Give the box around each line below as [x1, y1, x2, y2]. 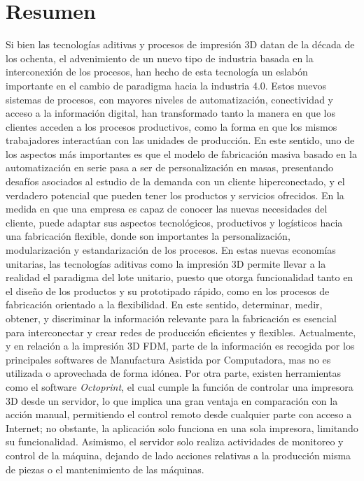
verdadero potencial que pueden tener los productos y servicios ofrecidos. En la [6, 187, 344, 202]
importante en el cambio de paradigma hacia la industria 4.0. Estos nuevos [6, 78, 326, 92]
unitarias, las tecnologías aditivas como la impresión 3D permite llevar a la [6, 256, 326, 271]
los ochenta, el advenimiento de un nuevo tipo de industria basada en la [6, 50, 314, 65]
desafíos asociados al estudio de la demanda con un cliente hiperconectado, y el [6, 174, 345, 189]
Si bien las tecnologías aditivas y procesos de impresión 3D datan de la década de [6, 37, 355, 52]
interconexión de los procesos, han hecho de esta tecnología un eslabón [6, 64, 308, 79]
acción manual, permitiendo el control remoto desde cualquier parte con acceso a [6, 407, 352, 422]
